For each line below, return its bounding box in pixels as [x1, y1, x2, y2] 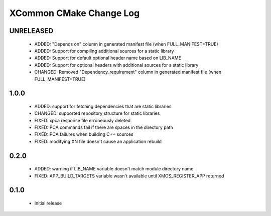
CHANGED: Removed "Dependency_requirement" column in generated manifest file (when [34, 69, 222, 75]
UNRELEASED [9, 27, 54, 35]
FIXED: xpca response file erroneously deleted [34, 117, 130, 123]
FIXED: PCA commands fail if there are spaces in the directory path [34, 124, 173, 130]
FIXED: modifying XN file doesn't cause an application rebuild [34, 138, 162, 144]
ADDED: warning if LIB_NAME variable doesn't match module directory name [34, 166, 194, 172]
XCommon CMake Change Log [9, 8, 140, 19]
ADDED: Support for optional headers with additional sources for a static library [34, 62, 199, 68]
